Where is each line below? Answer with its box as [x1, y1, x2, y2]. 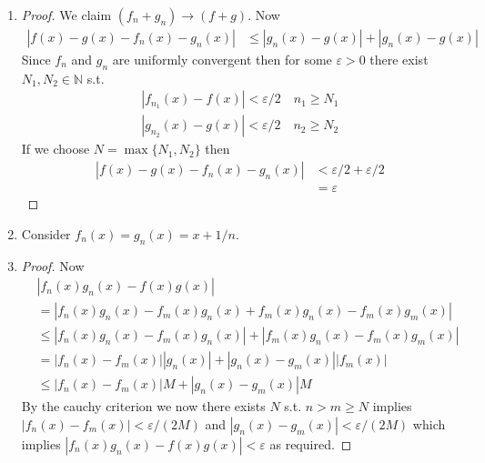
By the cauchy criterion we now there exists [21, 397, 266, 416]
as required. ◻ [269, 434, 352, 453]
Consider [21, 224, 71, 243]
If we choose [21, 139, 90, 158]
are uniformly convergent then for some [112, 50, 332, 69]
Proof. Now [21, 256, 85, 275]
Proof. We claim [21, 5, 112, 24]
